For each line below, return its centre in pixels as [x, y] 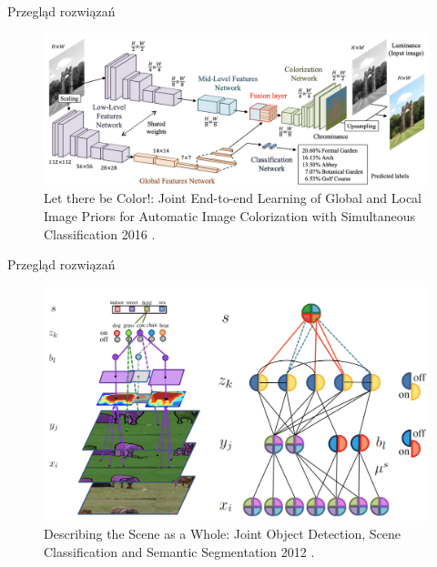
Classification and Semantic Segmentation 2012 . [179, 551]
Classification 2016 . [100, 233]
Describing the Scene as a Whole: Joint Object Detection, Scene [222, 534]
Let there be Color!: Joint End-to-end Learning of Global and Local [233, 198]
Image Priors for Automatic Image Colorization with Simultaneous [230, 216]
